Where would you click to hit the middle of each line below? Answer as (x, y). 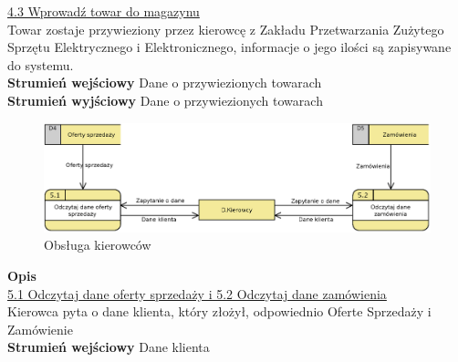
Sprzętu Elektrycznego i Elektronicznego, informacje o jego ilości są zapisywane (229, 47)
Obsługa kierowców (98, 245)
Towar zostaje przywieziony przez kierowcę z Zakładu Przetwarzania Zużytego (226, 29)
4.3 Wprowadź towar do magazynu (104, 11)
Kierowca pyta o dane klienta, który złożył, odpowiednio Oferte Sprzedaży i (219, 311)
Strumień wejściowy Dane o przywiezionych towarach (165, 83)
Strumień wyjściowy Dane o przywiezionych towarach (165, 100)
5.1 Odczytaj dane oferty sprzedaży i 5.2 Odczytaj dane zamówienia (197, 293)
